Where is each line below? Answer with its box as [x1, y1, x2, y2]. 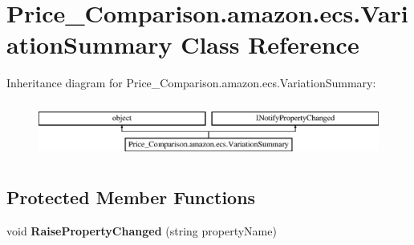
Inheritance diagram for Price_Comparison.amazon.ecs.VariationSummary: [6, 74, 376, 91]
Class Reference [181, 28, 359, 61]
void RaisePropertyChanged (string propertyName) [6, 222, 277, 239]
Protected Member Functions [6, 184, 256, 209]
